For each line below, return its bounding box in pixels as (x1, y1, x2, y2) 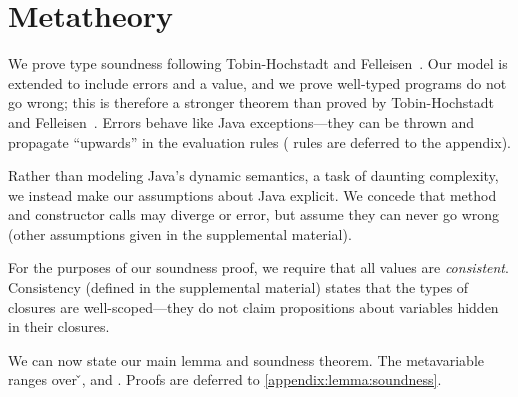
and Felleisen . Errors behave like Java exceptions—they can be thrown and (8, 111, 475, 132)
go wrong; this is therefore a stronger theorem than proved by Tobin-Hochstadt (8, 92, 494, 113)
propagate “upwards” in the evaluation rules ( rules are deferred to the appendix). (8, 131, 511, 152)
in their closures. (8, 316, 110, 337)
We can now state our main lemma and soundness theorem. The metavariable (8, 349, 484, 370)
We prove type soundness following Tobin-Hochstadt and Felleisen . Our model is (8, 53, 508, 74)
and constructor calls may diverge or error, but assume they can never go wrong (8, 204, 500, 225)
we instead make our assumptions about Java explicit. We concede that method (8, 184, 497, 205)
